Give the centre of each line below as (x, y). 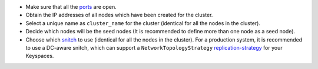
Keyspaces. (40, 56)
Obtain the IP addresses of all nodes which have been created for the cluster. (119, 15)
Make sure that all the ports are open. (71, 7)
